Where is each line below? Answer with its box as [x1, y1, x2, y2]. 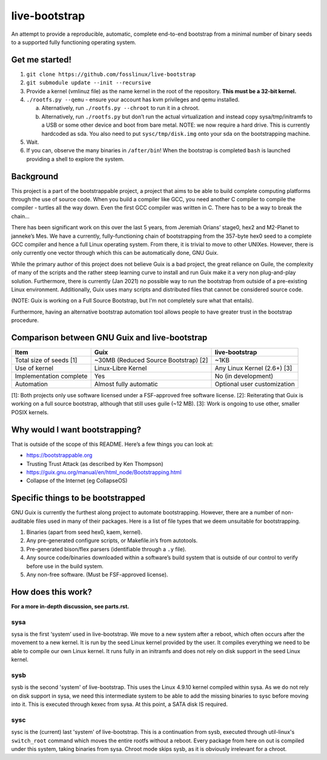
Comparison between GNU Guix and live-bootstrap [11, 332, 208, 343]
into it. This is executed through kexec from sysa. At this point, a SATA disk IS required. [11, 701, 228, 708]
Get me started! [11, 55, 72, 65]
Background [11, 171, 59, 181]
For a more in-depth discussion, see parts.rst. [11, 602, 130, 610]
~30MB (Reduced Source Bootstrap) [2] [94, 356, 208, 365]
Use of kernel [15, 364, 54, 372]
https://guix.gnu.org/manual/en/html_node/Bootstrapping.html [26, 468, 182, 476]
